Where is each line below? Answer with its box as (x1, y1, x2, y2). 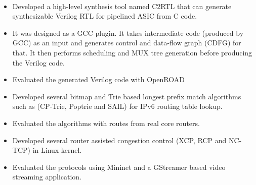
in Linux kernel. (32, 145, 82, 155)
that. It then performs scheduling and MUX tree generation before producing (12, 47, 252, 57)
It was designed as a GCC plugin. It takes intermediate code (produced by (12, 27, 244, 38)
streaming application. (12, 171, 82, 182)
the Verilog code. (12, 57, 65, 68)
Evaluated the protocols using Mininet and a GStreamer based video (12, 161, 226, 172)
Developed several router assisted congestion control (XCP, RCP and (12, 135, 227, 145)
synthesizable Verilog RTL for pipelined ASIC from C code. (12, 11, 197, 21)
